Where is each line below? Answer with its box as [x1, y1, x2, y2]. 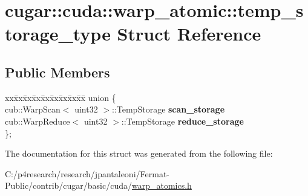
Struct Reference [117, 21, 261, 46]
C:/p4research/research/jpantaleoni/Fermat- [5, 167, 169, 180]
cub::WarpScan [5, 103, 61, 116]
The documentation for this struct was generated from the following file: [5, 147, 273, 160]
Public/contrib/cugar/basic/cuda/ [5, 179, 132, 192]
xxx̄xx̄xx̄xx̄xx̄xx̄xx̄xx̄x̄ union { [5, 91, 116, 103]
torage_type [5, 21, 111, 46]
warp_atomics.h [132, 179, 192, 192]
